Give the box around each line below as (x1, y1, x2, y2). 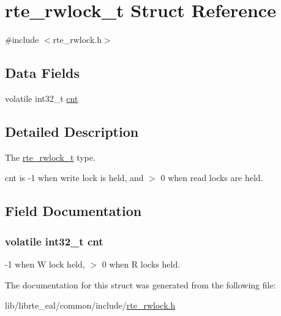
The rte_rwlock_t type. (5, 150, 96, 163)
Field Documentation (5, 201, 142, 220)
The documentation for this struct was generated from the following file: (5, 278, 276, 291)
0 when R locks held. (102, 257, 181, 270)
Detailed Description (5, 121, 139, 141)
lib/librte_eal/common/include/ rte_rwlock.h (5, 299, 176, 312)
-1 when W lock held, (5, 257, 85, 270)
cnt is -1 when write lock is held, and (5, 171, 144, 184)
